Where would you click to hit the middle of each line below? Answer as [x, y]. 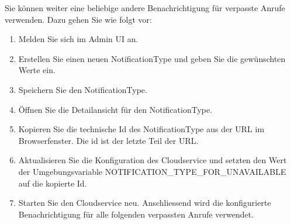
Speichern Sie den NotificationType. [83, 89]
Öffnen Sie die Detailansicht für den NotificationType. [115, 109]
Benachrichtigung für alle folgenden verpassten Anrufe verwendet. [136, 214]
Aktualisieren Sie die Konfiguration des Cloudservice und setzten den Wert [153, 160]
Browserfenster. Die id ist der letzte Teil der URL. [108, 140]
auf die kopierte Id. [53, 183]
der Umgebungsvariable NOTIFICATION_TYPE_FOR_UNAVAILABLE [152, 171]
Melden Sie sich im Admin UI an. [78, 39]
